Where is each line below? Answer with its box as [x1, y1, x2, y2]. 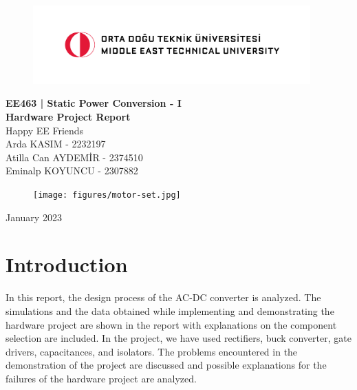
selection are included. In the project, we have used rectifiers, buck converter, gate [6, 331, 351, 345]
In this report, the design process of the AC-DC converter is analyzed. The [6, 290, 321, 305]
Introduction [6, 250, 128, 278]
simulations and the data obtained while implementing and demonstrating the [6, 303, 334, 318]
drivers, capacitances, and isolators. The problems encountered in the [6, 344, 298, 358]
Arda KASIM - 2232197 [6, 136, 106, 151]
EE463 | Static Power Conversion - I [6, 96, 182, 110]
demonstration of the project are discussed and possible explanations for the [6, 358, 327, 372]
